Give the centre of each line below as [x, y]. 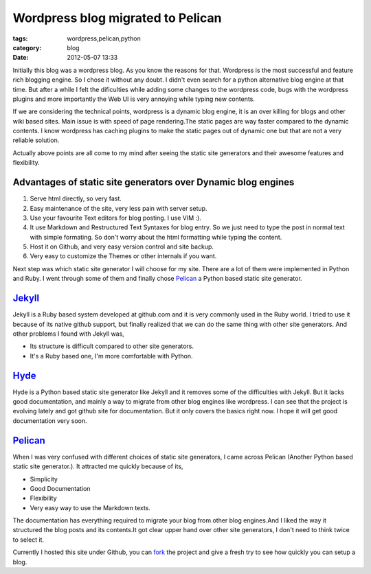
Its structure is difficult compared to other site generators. [112, 346]
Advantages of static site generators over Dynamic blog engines [154, 182]
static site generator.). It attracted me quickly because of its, [98, 466]
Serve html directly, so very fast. [76, 198]
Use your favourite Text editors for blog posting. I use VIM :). [116, 218]
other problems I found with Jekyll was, [69, 334]
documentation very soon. [50, 421]
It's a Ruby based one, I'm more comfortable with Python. [111, 356]
